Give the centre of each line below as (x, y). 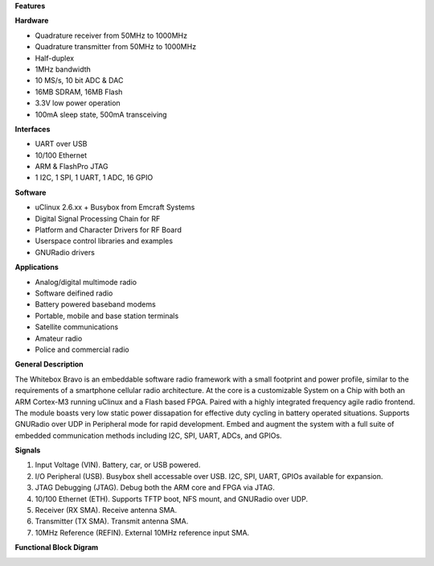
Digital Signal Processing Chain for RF (98, 218)
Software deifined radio (74, 293)
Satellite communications (77, 327)
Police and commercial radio (82, 349)
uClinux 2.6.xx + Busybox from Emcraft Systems (115, 207)
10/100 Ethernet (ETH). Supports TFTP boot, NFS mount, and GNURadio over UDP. (172, 498)
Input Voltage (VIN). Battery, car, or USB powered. (118, 465)
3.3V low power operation (78, 103)
